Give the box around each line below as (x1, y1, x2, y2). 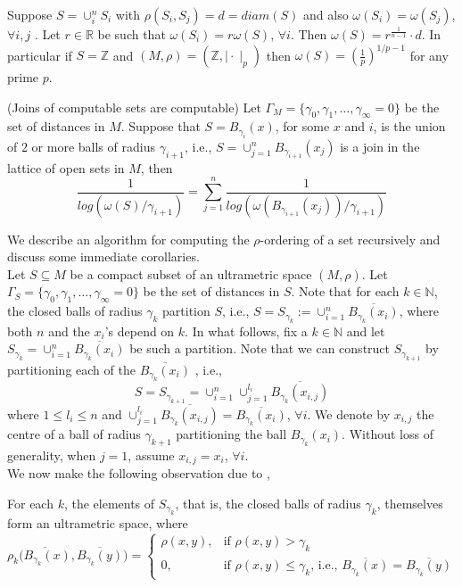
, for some (275, 117, 330, 136)
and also (303, 5, 349, 23)
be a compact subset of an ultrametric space (70, 264, 312, 283)
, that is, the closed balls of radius (175, 494, 361, 513)
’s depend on (104, 321, 175, 340)
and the (48, 321, 90, 340)
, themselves (376, 494, 443, 513)
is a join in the (340, 136, 420, 155)
